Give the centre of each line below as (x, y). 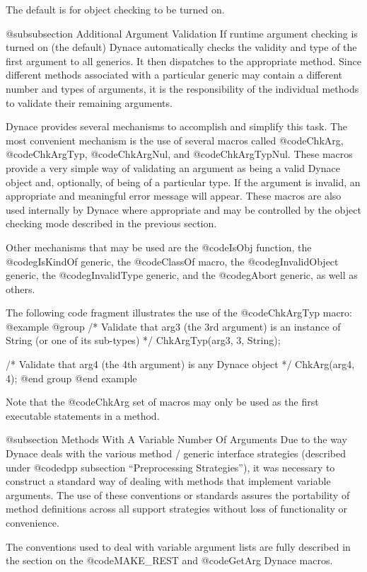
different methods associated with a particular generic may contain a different (174, 75)
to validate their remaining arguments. (89, 102)
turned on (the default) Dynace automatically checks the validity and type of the (181, 47)
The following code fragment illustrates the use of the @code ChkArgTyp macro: (179, 313)
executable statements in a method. (83, 415)
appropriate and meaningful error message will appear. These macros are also (174, 196)
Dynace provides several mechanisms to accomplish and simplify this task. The (177, 126)
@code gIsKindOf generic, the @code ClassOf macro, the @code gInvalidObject (172, 261)
